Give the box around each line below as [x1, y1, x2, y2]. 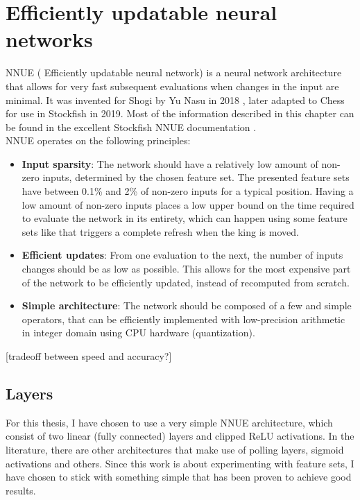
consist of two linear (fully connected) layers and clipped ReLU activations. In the [6, 429, 354, 443]
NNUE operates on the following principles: [6, 133, 191, 148]
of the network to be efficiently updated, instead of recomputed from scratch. [22, 275, 350, 289]
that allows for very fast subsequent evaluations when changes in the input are [6, 78, 339, 93]
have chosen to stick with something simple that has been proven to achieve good [6, 469, 352, 484]
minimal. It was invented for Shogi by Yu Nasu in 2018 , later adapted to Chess [6, 92, 345, 107]
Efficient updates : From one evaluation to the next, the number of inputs [22, 248, 343, 262]
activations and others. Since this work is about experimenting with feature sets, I [6, 456, 354, 470]
